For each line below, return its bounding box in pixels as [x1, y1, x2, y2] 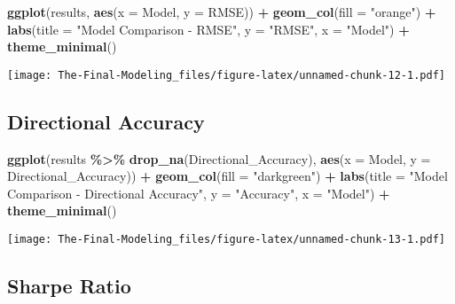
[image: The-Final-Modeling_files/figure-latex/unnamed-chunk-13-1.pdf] [7, 233, 445, 246]
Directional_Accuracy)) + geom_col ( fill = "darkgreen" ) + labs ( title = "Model [7, 167, 448, 185]
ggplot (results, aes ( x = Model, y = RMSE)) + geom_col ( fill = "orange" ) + [7, 3, 436, 20]
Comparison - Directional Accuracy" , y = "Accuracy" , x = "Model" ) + [7, 183, 390, 202]
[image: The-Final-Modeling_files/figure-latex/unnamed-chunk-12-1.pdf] [7, 68, 445, 82]
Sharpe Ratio [7, 272, 131, 300]
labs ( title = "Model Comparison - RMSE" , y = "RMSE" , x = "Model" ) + [7, 19, 410, 38]
